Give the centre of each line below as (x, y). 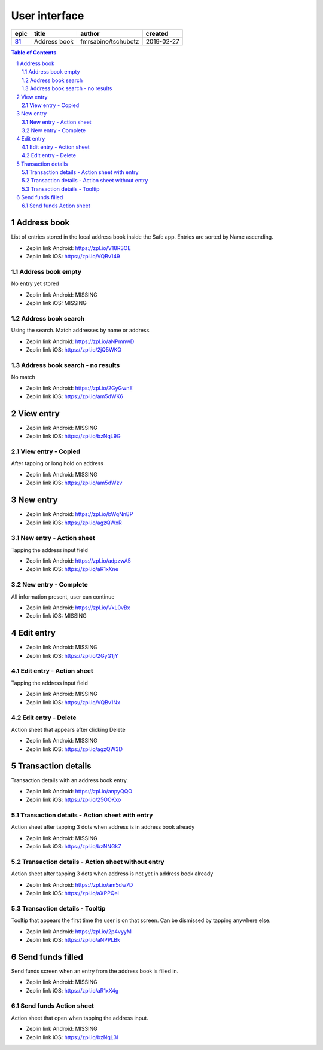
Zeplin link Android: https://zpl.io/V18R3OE (78, 248)
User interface (48, 16)
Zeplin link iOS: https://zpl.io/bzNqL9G (73, 436)
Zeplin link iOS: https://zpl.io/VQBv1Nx (73, 702)
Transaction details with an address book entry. (70, 780)
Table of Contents (34, 52)
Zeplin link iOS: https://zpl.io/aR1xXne (72, 569)
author (90, 33)
